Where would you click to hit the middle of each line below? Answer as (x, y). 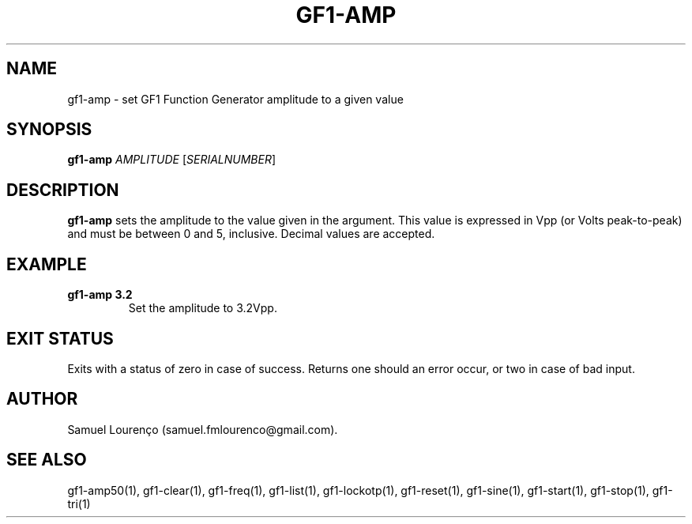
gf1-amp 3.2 (100, 295)
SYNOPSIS (49, 130)
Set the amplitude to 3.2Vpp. (203, 308)
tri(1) (79, 503)
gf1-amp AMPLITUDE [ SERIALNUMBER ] (172, 160)
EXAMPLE (47, 264)
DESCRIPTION (63, 190)
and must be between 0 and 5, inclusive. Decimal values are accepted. (251, 234)
